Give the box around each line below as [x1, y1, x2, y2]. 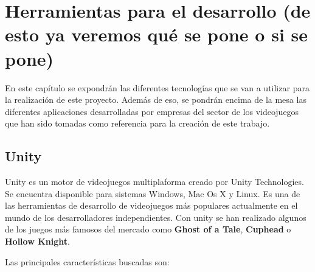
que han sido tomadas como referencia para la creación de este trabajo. [5, 117, 270, 130]
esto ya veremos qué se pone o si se [5, 22, 308, 47]
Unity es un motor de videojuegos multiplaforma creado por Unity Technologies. [5, 175, 304, 188]
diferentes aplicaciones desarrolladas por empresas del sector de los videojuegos [5, 105, 299, 117]
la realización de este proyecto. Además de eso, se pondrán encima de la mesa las [5, 93, 306, 106]
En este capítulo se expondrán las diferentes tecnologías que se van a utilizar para [5, 81, 310, 94]
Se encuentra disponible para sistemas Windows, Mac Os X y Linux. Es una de [5, 187, 300, 200]
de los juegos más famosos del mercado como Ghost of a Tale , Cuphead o [5, 223, 291, 235]
